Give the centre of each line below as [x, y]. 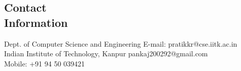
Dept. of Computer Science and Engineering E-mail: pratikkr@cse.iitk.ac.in [121, 43]
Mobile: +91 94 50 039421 [45, 63]
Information [36, 22]
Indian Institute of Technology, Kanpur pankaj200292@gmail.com [106, 54]
